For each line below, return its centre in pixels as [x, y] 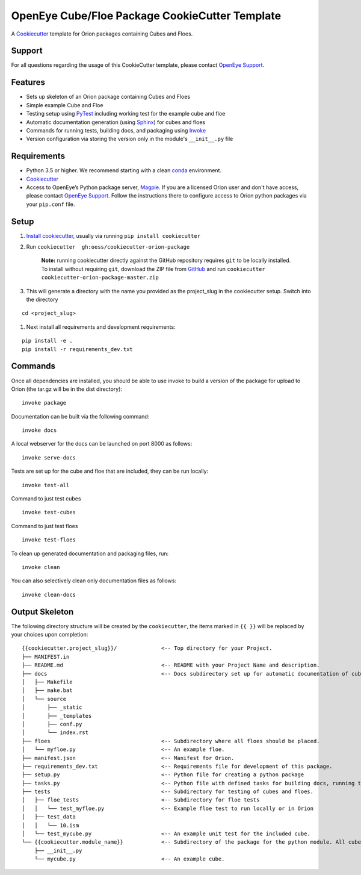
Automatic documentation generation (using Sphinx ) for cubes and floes [116, 122]
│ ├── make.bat [47, 690]
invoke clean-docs [49, 594]
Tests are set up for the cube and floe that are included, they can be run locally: [110, 471]
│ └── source [44, 699]
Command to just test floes [45, 526]
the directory [42, 300]
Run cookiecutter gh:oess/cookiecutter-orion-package [108, 247]
